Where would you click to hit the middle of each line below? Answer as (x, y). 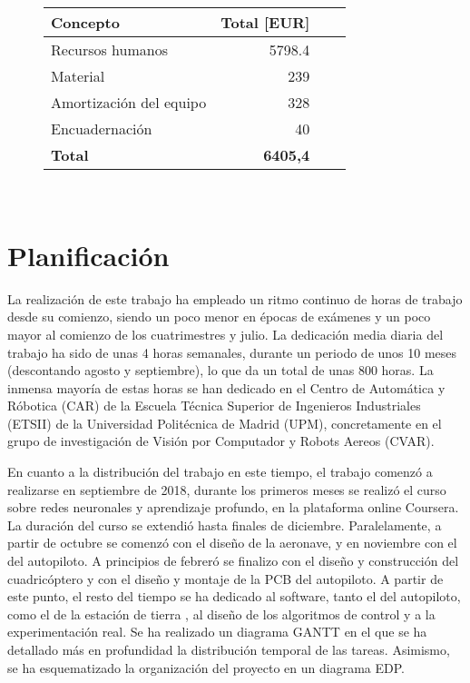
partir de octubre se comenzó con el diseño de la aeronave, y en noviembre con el (232, 543)
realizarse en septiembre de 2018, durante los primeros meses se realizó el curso (227, 489)
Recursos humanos (109, 49)
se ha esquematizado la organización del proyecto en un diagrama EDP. (206, 667)
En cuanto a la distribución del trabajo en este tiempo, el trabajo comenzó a (220, 472)
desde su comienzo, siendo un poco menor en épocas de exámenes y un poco (219, 317)
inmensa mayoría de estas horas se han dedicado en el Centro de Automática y (226, 387)
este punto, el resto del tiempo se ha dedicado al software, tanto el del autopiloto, (234, 596)
